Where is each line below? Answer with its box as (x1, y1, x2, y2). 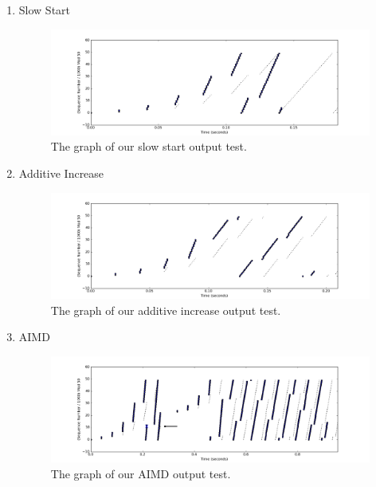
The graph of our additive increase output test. (50, 301, 281, 318)
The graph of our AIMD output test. (50, 465, 231, 481)
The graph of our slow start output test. (50, 138, 247, 155)
